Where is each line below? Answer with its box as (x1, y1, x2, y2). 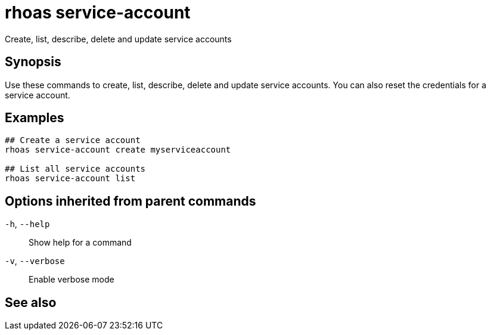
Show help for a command (29, 237, 132, 248)
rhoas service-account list (5, 173, 136, 184)
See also (5, 294, 57, 310)
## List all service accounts (5, 164, 146, 174)
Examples (5, 110, 64, 126)
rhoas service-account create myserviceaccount (5, 145, 231, 155)
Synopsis (5, 54, 61, 70)
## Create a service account (5, 135, 141, 145)
